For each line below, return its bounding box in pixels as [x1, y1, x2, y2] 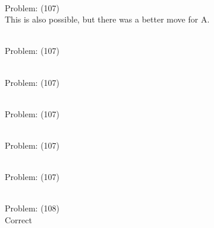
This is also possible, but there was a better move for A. [5, 13, 210, 25]
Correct [5, 213, 32, 226]
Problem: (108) [5, 202, 60, 214]
